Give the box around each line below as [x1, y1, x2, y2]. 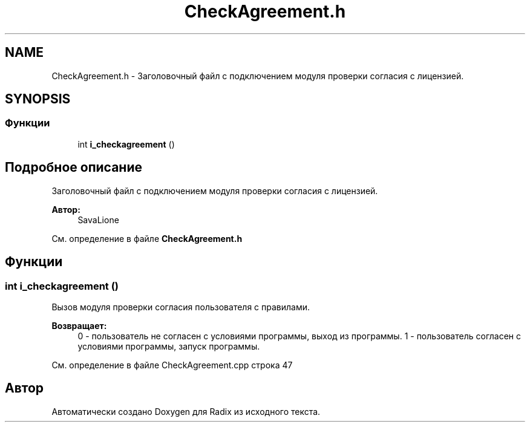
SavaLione [77, 214, 119, 225]
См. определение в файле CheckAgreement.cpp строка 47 [51, 359, 293, 370]
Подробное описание [5, 160, 142, 175]
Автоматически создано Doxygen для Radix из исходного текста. [51, 406, 321, 417]
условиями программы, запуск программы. [77, 341, 260, 351]
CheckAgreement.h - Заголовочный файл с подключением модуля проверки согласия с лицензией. [51, 70, 464, 81]
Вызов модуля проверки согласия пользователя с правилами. [51, 301, 310, 312]
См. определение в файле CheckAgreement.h [51, 233, 243, 244]
